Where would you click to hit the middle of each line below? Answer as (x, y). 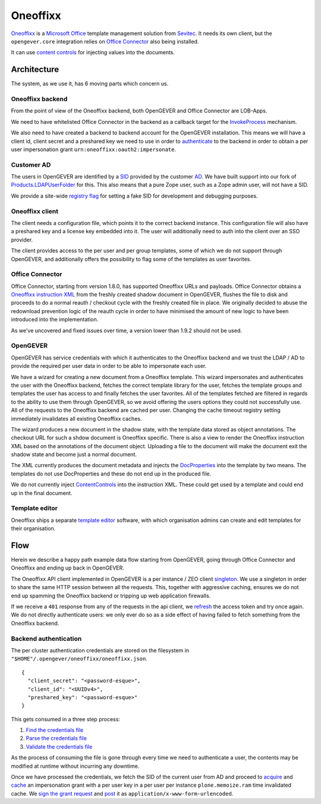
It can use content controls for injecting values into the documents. (93, 52)
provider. (22, 240)
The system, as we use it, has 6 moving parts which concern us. (90, 84)
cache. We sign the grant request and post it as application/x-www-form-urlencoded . (122, 793)
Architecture (35, 69)
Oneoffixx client (35, 211)
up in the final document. (42, 493)
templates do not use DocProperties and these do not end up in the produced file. (111, 474)
